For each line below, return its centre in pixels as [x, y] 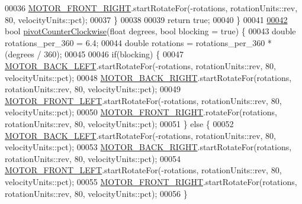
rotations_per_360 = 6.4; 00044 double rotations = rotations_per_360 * [138, 42]
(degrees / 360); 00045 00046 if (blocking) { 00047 [94, 54]
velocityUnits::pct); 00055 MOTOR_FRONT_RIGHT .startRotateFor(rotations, [151, 181]
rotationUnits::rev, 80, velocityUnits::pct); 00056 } [96, 193]
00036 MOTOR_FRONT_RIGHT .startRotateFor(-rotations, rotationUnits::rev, [151, 8]
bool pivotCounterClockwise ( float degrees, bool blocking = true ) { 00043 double [150, 31]
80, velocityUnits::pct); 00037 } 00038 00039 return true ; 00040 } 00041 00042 [146, 19]
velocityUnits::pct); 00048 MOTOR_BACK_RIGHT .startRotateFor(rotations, [148, 77]
